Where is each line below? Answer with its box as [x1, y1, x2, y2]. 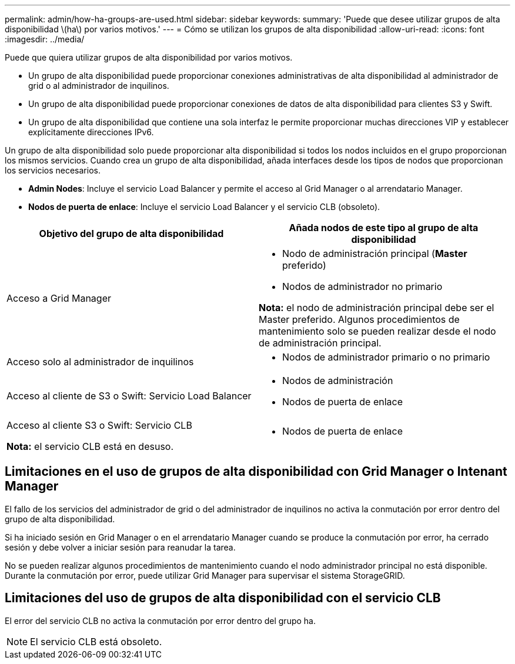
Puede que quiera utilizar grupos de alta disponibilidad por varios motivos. [5, 52, 293, 62]
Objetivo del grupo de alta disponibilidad [39, 228, 224, 239]
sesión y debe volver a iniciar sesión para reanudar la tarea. [5, 542, 236, 552]
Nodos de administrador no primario [282, 281, 443, 292]
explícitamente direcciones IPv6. [28, 127, 154, 137]
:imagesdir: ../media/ [5, 34, 85, 44]
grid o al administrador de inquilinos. [28, 81, 169, 91]
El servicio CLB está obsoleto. [30, 635, 162, 648]
